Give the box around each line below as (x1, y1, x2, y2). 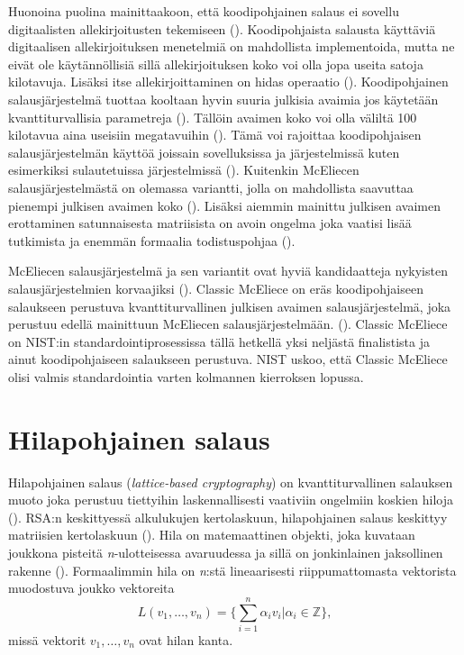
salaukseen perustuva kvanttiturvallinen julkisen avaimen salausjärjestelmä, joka (8, 296, 451, 315)
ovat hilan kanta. (139, 630, 233, 649)
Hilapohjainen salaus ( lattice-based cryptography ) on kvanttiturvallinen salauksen (8, 472, 453, 491)
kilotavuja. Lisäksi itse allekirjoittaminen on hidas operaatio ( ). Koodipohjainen (8, 72, 449, 91)
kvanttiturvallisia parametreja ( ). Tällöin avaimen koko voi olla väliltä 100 (8, 107, 417, 126)
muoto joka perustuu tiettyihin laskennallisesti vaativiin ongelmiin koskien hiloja (8, 490, 453, 509)
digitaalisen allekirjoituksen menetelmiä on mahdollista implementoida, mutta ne (8, 37, 455, 56)
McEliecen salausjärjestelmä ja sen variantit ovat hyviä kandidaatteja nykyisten (8, 261, 448, 280)
